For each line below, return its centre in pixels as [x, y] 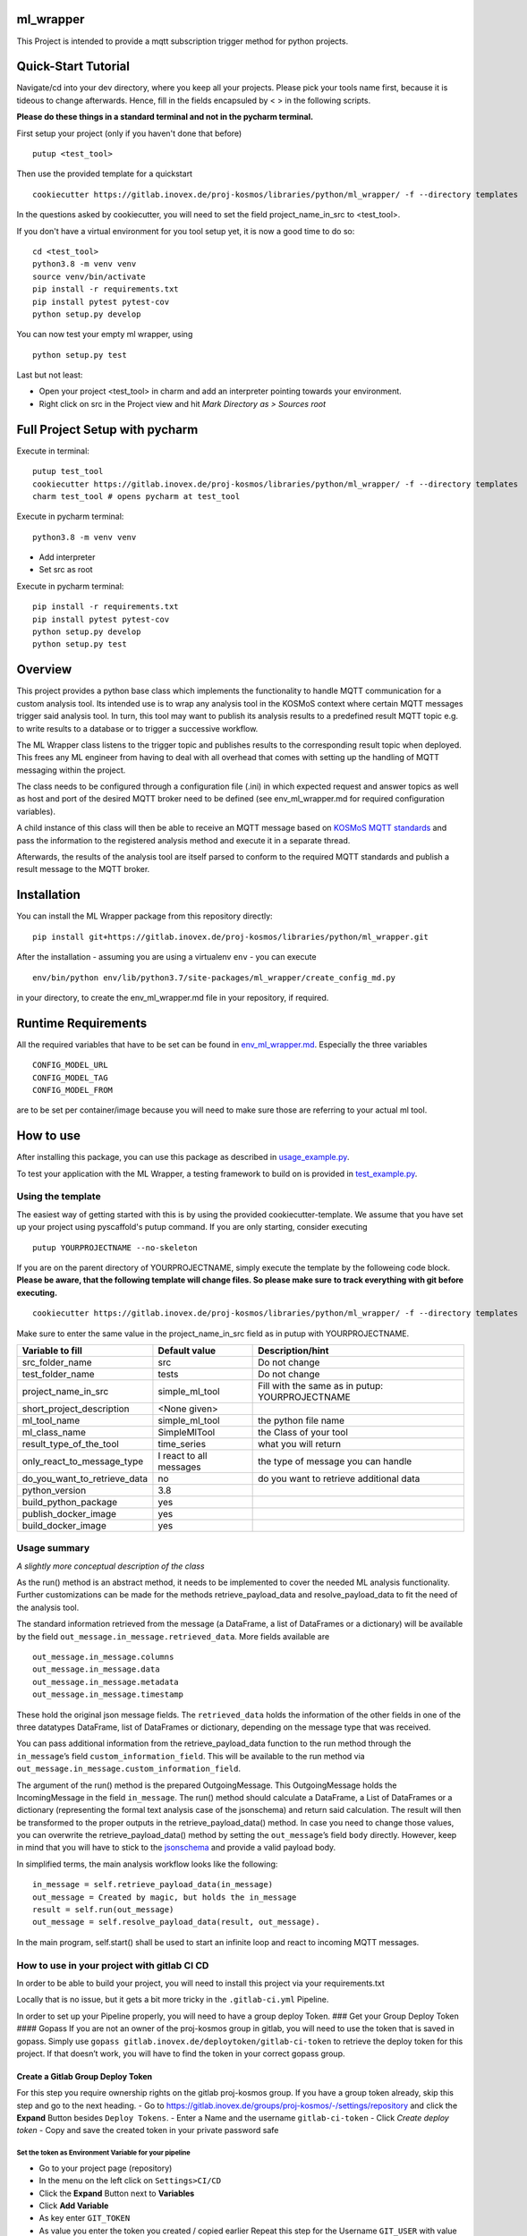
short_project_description [76, 1409]
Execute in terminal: [53, 451]
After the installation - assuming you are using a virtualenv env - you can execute [166, 957]
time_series [182, 1444]
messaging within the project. [71, 770]
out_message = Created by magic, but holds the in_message [165, 1897]
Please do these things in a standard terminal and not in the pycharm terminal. [165, 117]
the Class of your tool [303, 1432]
